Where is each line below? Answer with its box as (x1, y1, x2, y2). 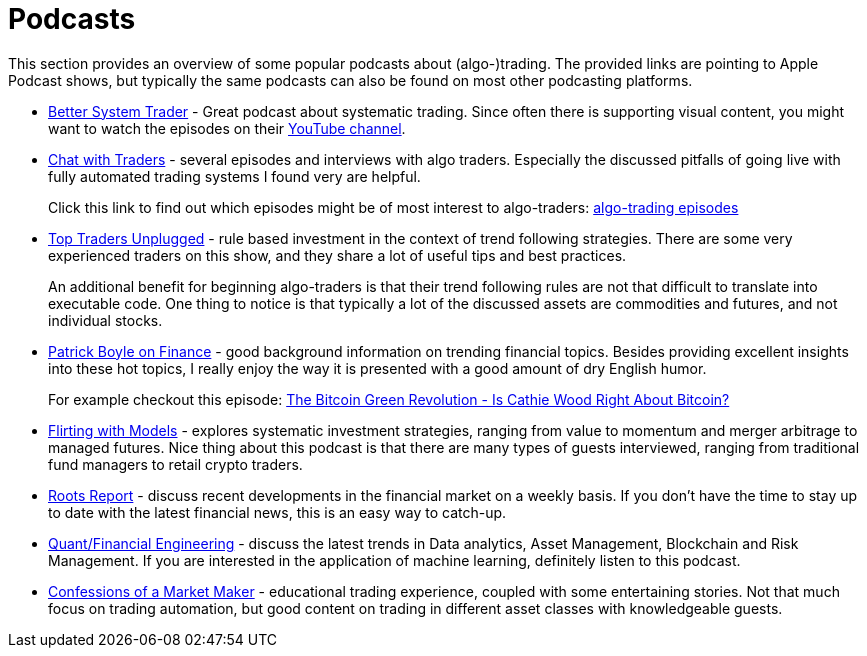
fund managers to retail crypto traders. (48, 455, 303, 473)
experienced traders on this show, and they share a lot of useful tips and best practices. (48, 246, 627, 264)
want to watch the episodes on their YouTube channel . (48, 119, 406, 137)
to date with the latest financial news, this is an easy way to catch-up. (48, 503, 507, 521)
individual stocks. (48, 311, 163, 329)
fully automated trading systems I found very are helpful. (48, 167, 421, 185)
